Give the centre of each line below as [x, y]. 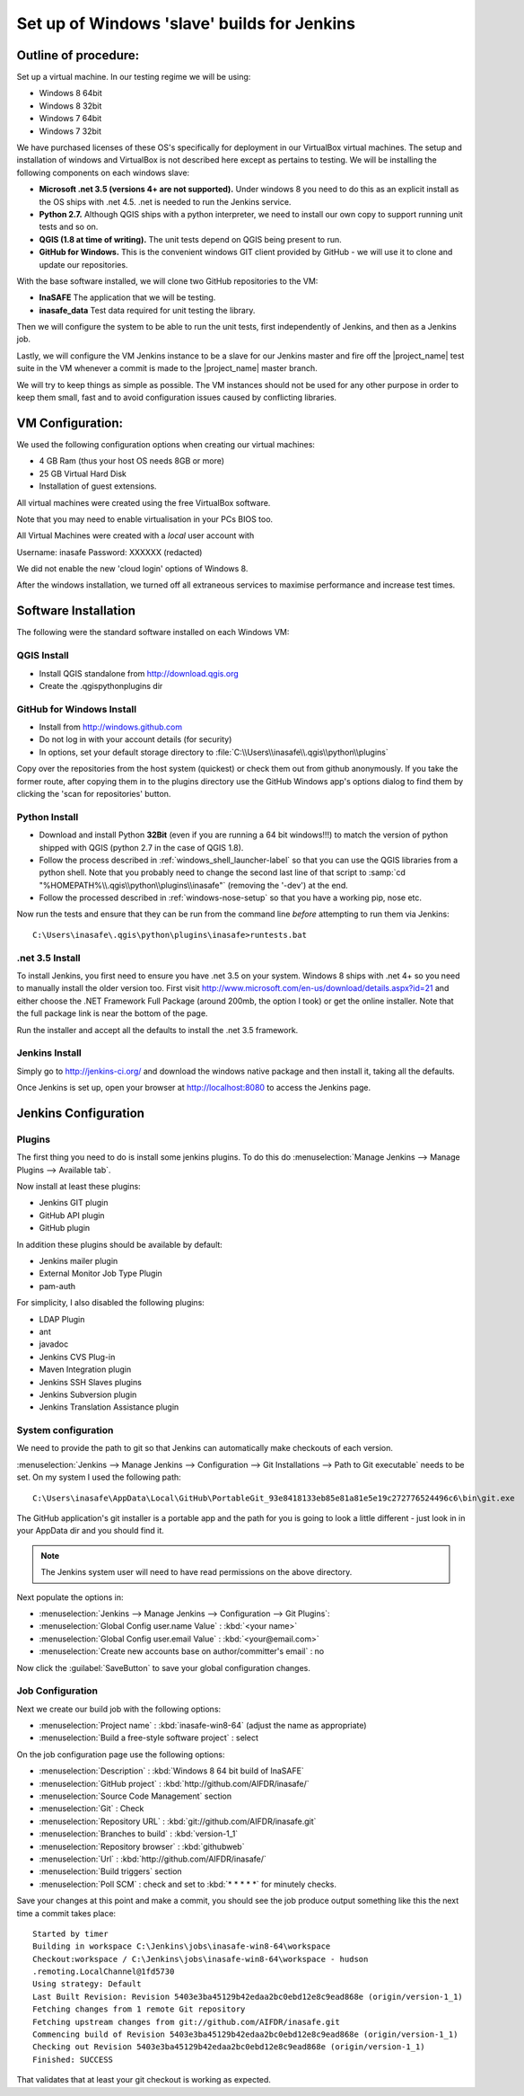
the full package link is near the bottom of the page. [112, 1013]
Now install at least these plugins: [79, 1187]
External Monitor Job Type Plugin [101, 1274]
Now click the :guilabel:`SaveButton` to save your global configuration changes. [164, 1667]
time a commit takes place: [66, 1913]
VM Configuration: [70, 423]
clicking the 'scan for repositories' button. [94, 794]
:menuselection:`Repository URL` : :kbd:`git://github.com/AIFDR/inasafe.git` [178, 1821]
